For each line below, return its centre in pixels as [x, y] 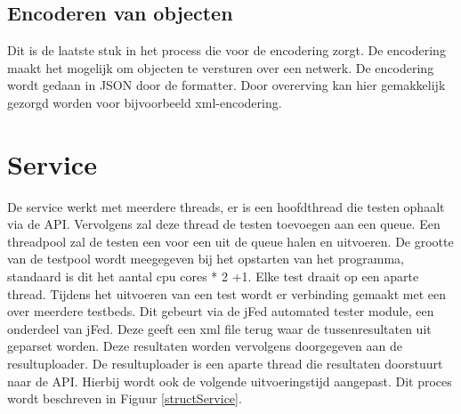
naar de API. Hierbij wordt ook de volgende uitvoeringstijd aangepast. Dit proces [230, 381]
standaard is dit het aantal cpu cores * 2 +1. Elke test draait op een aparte [213, 276]
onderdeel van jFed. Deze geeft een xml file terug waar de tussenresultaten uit [219, 328]
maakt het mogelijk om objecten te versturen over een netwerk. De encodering [221, 67]
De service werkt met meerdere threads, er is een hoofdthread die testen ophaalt [226, 206]
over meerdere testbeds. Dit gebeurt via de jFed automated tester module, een [221, 311]
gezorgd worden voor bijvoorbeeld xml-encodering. [145, 102]
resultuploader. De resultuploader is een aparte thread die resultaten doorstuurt [225, 364]
